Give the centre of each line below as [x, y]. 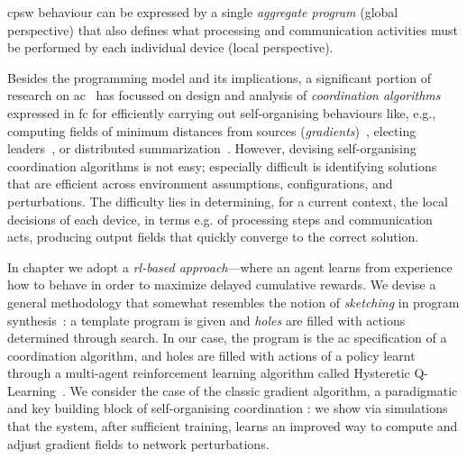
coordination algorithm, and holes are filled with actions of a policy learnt [211, 355]
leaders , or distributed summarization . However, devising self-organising [212, 148]
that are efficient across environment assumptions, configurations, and [200, 184]
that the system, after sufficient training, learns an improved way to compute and [233, 426]
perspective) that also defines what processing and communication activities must [233, 29]
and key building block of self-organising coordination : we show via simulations [228, 408]
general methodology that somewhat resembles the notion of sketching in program [233, 302]
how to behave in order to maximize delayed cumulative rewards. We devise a [222, 285]
